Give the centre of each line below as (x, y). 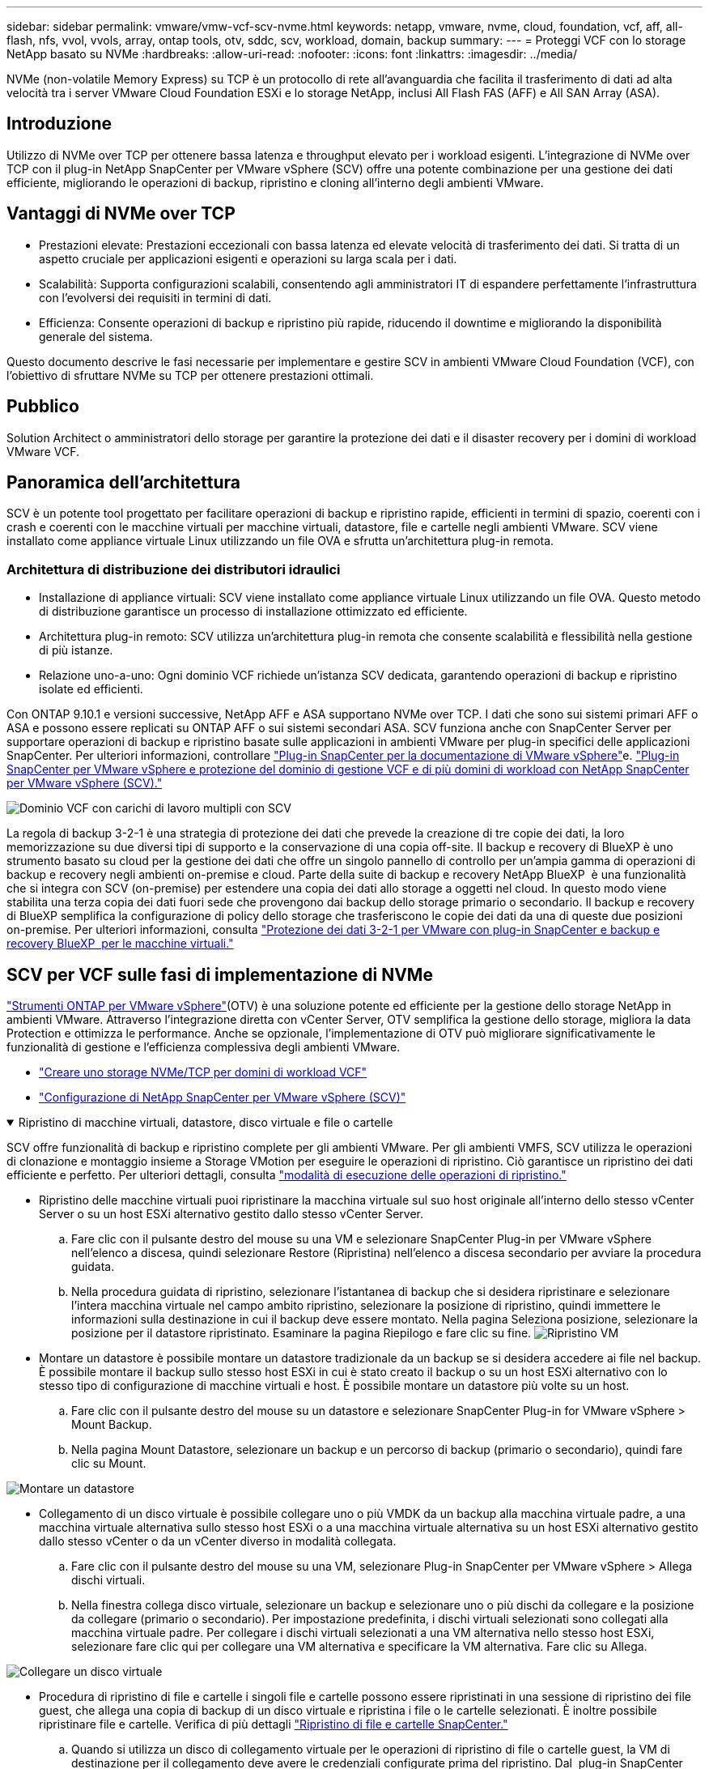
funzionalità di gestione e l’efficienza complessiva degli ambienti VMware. (204, 1046)
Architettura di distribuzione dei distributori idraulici (174, 569)
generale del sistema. (96, 336)
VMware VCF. (43, 451)
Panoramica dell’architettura (124, 482)
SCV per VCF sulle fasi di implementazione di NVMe (220, 974)
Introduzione (59, 124)
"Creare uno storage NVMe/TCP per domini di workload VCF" (203, 1072)
